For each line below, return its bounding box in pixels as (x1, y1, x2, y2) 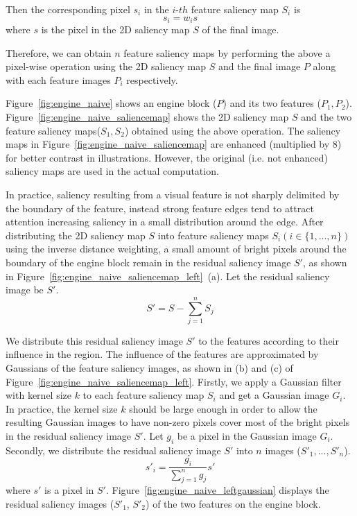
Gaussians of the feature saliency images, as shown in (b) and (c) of (6, 361, 293, 375)
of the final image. (202, 22, 279, 37)
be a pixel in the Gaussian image (177, 429, 317, 443)
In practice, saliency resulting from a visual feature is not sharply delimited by (6, 187, 340, 201)
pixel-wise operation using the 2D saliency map (6, 59, 207, 74)
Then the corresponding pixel (6, 2, 130, 16)
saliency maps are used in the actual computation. (6, 164, 219, 178)
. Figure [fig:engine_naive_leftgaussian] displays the (105, 483, 329, 497)
